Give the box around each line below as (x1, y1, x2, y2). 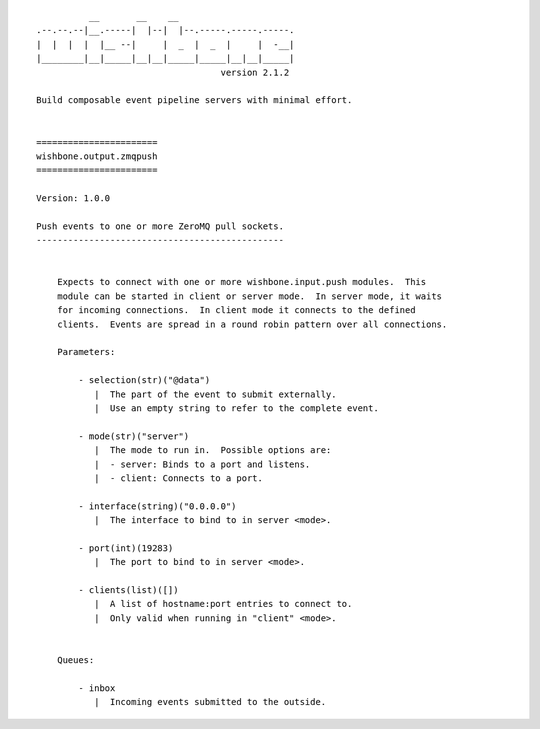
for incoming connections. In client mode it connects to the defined (56, 305, 416, 316)
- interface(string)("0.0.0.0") (78, 500, 237, 512)
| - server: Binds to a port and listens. (93, 458, 311, 470)
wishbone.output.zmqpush (36, 150, 158, 162)
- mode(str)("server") (78, 430, 190, 442)
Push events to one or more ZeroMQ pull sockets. (36, 220, 285, 232)
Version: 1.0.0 (36, 193, 111, 204)
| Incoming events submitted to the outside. (93, 696, 327, 708)
